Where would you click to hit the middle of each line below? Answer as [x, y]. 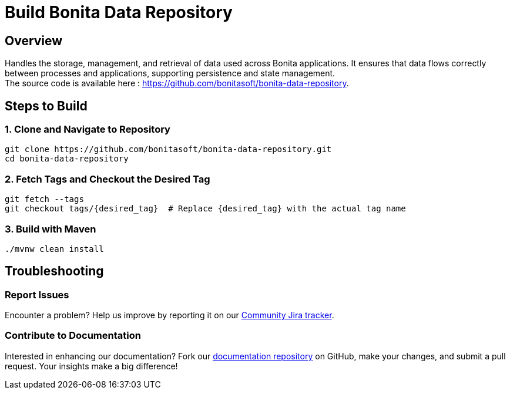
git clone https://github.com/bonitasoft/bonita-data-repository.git [168, 149]
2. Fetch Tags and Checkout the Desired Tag [108, 179]
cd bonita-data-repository [67, 159]
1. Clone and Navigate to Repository [88, 129]
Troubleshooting [54, 271]
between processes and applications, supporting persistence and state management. [170, 73]
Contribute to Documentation [73, 336]
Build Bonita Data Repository [119, 12]
